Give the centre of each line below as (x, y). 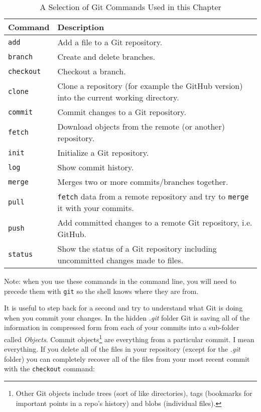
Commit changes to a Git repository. (122, 112)
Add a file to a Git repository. (110, 42)
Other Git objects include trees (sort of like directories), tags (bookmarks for (134, 393)
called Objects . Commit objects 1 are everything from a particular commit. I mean (129, 338)
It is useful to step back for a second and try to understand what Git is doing (123, 308)
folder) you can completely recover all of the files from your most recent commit (127, 358)
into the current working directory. (118, 97)
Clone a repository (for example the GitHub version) (150, 86)
